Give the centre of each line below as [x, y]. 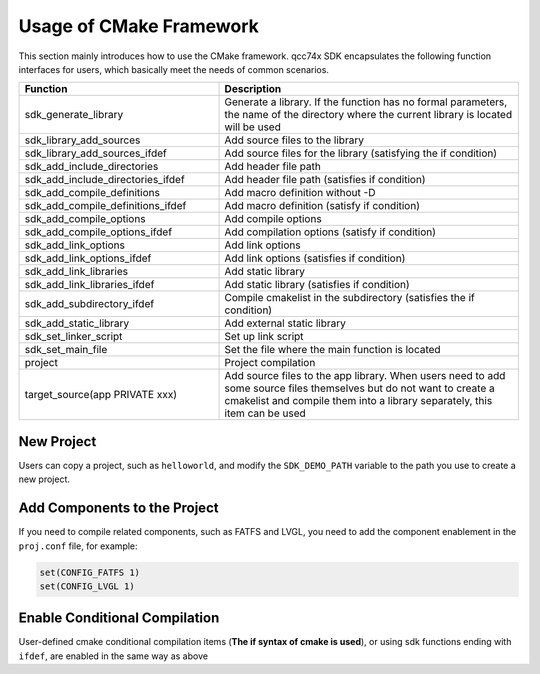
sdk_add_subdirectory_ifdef [89, 304]
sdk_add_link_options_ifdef [88, 258]
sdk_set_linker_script [73, 337]
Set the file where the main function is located [332, 350]
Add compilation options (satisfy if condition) [330, 232]
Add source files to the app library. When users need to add [365, 376]
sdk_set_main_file [66, 350]
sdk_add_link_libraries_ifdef [89, 285]
